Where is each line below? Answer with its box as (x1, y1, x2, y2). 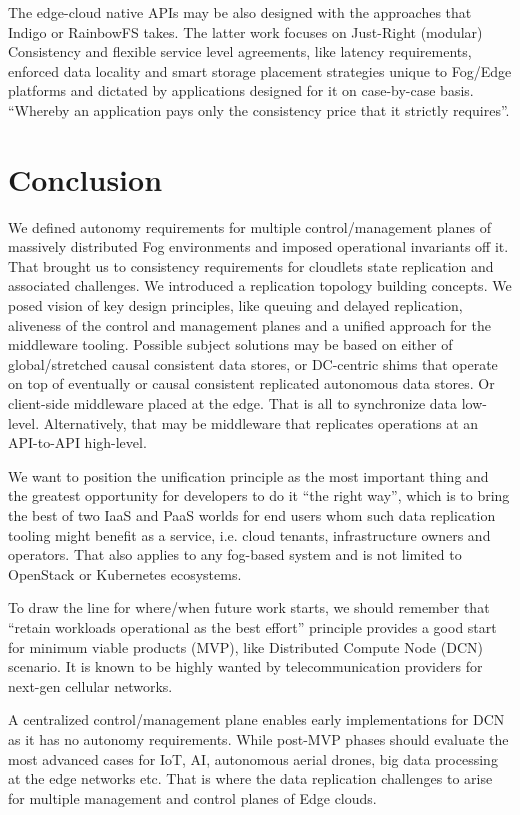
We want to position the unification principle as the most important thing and (8, 465, 489, 486)
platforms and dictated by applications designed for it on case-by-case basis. (8, 80, 474, 101)
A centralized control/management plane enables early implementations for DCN (8, 709, 505, 730)
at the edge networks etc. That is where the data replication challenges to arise (8, 768, 493, 789)
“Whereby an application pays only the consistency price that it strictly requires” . (8, 99, 510, 120)
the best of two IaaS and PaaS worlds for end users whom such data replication (8, 505, 496, 525)
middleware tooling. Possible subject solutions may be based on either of (8, 334, 453, 355)
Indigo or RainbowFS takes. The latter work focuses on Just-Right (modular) (8, 21, 483, 42)
